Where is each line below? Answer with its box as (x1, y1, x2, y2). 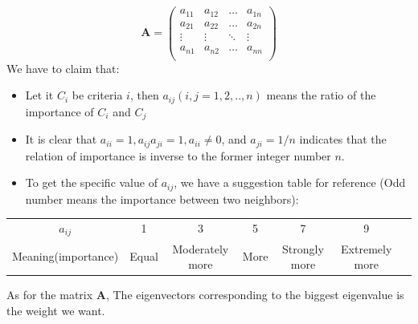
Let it (25, 87, 54, 103)
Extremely (341, 240, 392, 257)
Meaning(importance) (12, 248, 119, 265)
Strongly (282, 240, 324, 257)
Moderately (172, 240, 229, 257)
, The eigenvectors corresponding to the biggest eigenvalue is (105, 286, 404, 303)
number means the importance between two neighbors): (25, 190, 299, 207)
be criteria (72, 87, 123, 103)
